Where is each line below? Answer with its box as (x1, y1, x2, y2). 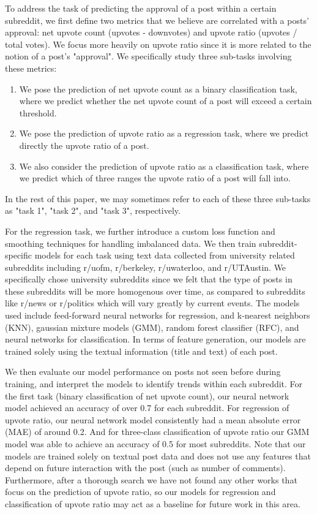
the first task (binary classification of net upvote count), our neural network (5, 389, 289, 402)
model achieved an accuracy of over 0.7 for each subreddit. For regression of (5, 401, 289, 414)
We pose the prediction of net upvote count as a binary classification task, (19, 82, 297, 95)
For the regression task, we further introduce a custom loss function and (5, 224, 275, 237)
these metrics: (5, 61, 57, 74)
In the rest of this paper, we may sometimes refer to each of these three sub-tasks (5, 192, 311, 205)
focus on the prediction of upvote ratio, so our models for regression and (5, 485, 276, 498)
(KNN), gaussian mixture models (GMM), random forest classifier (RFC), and (5, 320, 299, 333)
